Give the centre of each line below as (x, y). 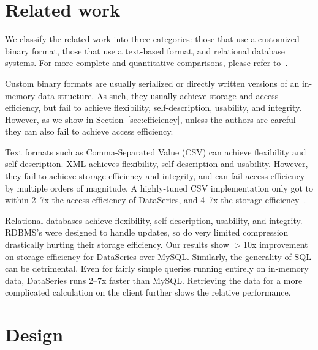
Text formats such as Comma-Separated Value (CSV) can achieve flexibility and (156, 151)
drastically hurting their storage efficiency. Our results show (117, 244)
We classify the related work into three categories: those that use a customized (152, 39)
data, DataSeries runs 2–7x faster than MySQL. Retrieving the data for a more (154, 280)
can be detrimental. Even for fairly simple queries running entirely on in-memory (157, 268)
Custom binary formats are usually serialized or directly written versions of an (152, 83)
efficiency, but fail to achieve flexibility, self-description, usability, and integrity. (153, 107)
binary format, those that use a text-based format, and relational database (145, 50)
